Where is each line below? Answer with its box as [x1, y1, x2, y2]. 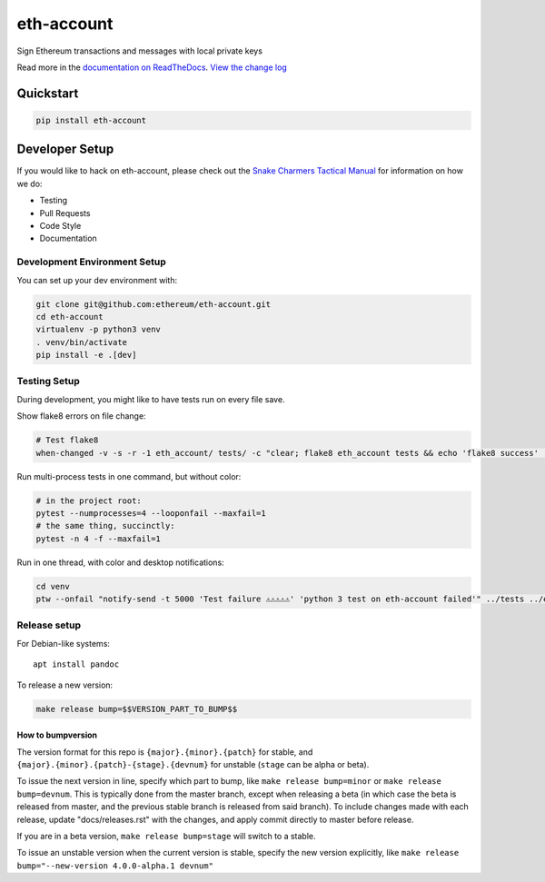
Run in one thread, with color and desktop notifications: [16, 557, 224, 568]
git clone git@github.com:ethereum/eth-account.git [35, 299, 272, 309]
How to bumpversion [16, 729, 97, 740]
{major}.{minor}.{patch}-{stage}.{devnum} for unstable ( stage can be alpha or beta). [16, 758, 370, 769]
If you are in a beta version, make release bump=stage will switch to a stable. [16, 830, 317, 841]
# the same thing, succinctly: [35, 520, 176, 531]
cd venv [35, 581, 70, 591]
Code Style [39, 221, 82, 231]
